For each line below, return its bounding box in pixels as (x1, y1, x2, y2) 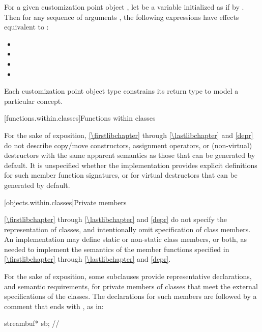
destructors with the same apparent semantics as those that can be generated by (4, 150, 255, 160)
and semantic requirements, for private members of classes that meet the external (4, 281, 258, 291)
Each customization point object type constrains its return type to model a (4, 86, 239, 96)
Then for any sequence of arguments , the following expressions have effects (4, 11, 239, 22)
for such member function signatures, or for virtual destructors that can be (4, 170, 238, 180)
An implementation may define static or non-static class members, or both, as (4, 234, 247, 244)
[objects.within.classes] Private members (4, 197, 127, 207)
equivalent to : (4, 21, 49, 32)
